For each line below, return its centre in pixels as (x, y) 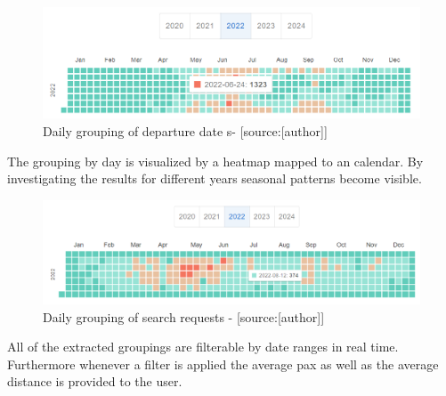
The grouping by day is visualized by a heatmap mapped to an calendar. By (215, 161)
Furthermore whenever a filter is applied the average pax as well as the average (223, 364)
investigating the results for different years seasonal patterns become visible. (215, 178)
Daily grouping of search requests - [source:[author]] (184, 316)
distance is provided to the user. (95, 381)
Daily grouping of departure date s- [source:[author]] (185, 131)
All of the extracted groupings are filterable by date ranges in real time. (203, 347)
